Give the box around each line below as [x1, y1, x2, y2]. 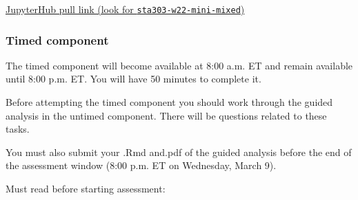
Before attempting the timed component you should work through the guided [6, 95, 333, 109]
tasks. [6, 122, 30, 136]
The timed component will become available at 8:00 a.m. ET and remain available [6, 58, 353, 72]
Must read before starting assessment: [6, 181, 166, 196]
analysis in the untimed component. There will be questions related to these [6, 108, 327, 122]
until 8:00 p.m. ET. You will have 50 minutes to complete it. [6, 71, 261, 86]
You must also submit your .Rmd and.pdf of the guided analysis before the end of [6, 144, 352, 159]
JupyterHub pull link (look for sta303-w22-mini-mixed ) [6, 2, 245, 16]
